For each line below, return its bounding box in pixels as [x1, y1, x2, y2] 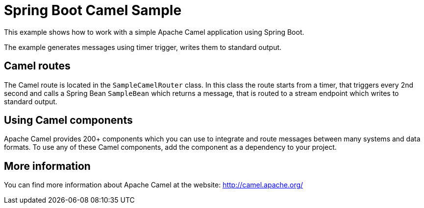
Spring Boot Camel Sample [4, 2, 182, 19]
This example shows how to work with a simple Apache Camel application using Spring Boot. [4, 27, 304, 36]
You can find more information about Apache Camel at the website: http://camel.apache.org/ [4, 181, 303, 189]
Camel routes [4, 60, 71, 72]
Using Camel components [4, 114, 133, 127]
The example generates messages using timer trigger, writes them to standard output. [4, 43, 282, 51]
